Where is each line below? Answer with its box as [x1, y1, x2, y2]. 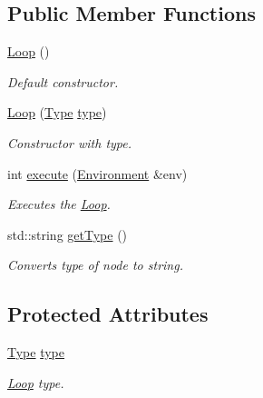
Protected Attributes [7, 300, 209, 328]
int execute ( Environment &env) [7, 164, 188, 183]
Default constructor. [7, 72, 119, 91]
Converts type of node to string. [7, 255, 183, 274]
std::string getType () [7, 224, 128, 244]
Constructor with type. [7, 133, 132, 152]
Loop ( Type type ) [7, 103, 107, 122]
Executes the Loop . [7, 194, 111, 214]
